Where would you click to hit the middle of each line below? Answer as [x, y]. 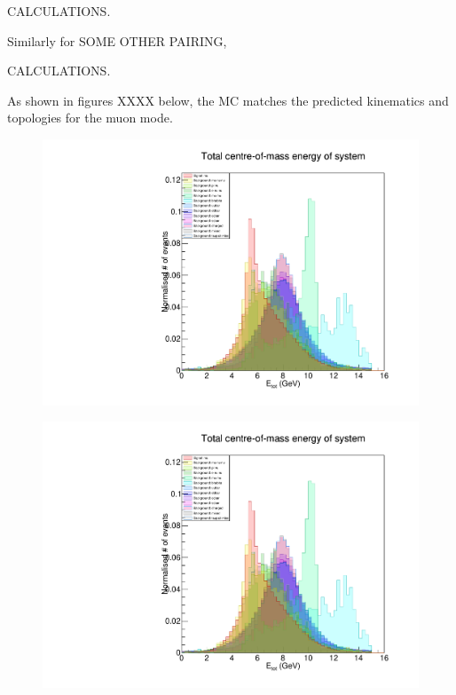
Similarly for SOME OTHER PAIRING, [117, 40]
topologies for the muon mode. [90, 118]
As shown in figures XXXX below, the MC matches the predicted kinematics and [228, 100]
